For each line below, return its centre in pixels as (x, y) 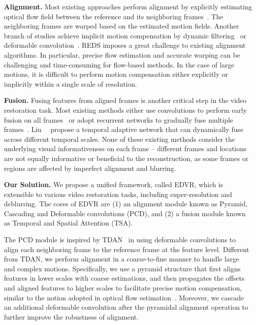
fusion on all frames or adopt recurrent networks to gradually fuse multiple (119, 119)
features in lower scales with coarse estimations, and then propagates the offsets (124, 278)
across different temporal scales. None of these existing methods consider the (120, 139)
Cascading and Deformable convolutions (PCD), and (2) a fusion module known (125, 213)
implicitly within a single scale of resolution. (71, 83)
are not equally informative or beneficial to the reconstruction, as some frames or (126, 158)
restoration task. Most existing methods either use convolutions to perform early (126, 110)
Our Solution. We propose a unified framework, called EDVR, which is (113, 184)
